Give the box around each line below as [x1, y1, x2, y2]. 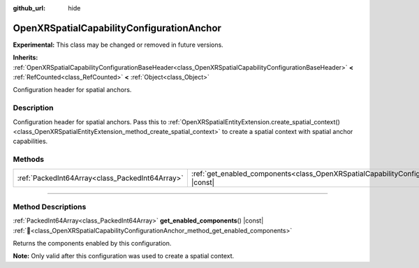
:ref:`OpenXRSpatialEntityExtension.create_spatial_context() [168, 117, 340, 126]
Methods [13, 154, 45, 164]
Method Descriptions [13, 202, 87, 211]
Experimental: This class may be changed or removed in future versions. [13, 40, 223, 49]
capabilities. [13, 137, 48, 146]
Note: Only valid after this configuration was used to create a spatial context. [13, 252, 235, 260]
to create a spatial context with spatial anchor [221, 128, 353, 135]
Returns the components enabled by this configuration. [13, 239, 172, 248]
